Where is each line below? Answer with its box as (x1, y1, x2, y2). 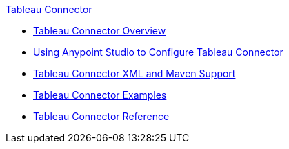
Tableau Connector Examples (33, 89, 167, 101)
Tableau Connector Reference (33, 110, 170, 122)
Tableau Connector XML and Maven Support (33, 68, 236, 79)
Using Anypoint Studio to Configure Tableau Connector (33, 46, 283, 58)
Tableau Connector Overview (33, 25, 166, 37)
